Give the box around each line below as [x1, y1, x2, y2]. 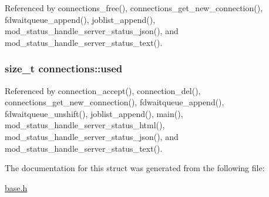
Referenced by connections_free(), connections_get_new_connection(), [5, 2, 263, 14]
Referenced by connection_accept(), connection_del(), [5, 84, 201, 96]
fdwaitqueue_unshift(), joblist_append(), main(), [5, 107, 183, 119]
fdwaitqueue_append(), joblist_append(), [5, 13, 156, 25]
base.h [5, 181, 28, 193]
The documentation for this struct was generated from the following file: [5, 162, 265, 174]
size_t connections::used [5, 61, 123, 76]
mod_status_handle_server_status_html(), [5, 119, 165, 131]
